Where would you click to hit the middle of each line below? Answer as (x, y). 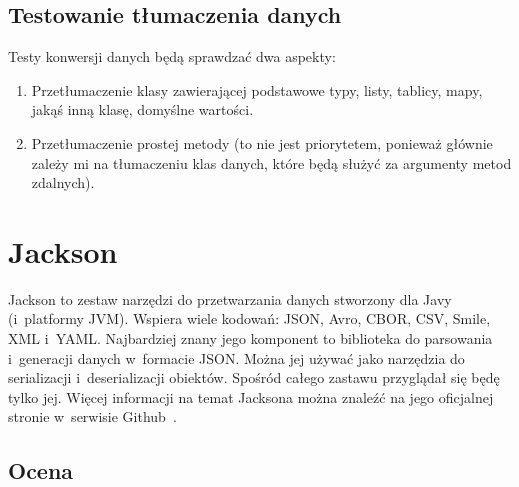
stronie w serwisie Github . (92, 416)
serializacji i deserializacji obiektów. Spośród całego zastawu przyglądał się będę (254, 377)
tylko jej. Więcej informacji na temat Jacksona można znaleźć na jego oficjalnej (251, 396)
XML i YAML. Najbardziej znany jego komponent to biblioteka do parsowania (250, 338)
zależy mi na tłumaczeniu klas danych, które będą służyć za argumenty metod (271, 162)
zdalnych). (63, 182)
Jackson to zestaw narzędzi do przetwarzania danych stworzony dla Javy (230, 298)
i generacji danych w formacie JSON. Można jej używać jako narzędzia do (236, 357)
